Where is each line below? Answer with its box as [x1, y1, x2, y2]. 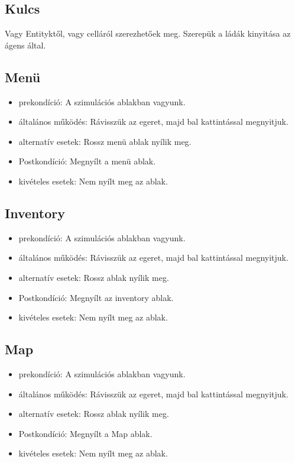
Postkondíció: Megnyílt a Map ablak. [18, 427, 153, 439]
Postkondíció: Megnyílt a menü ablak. [18, 155, 156, 167]
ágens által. [5, 38, 46, 51]
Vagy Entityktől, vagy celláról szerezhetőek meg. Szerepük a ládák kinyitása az [5, 27, 291, 40]
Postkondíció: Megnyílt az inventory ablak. [18, 291, 174, 303]
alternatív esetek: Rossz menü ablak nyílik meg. [18, 135, 192, 147]
